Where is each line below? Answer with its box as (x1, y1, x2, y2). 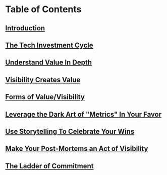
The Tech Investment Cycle (5, 41, 93, 49)
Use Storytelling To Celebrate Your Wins (5, 127, 135, 135)
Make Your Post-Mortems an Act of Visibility (5, 145, 148, 153)
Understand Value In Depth (5, 58, 92, 67)
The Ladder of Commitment (5, 161, 94, 170)
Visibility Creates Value (5, 75, 81, 84)
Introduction (5, 24, 45, 32)
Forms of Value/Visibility (5, 93, 85, 101)
